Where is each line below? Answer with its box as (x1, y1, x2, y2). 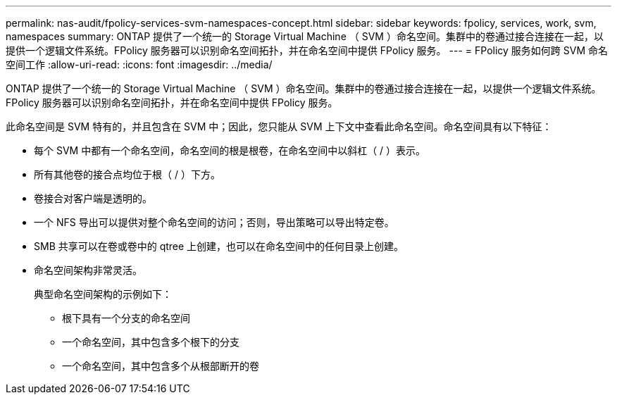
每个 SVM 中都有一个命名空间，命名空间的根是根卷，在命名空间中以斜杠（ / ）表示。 (34, 144, 426, 156)
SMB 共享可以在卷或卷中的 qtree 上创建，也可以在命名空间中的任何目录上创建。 (34, 240, 404, 252)
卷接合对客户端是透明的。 (34, 192, 152, 204)
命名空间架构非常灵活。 (34, 264, 142, 276)
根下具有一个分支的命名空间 (62, 312, 190, 324)
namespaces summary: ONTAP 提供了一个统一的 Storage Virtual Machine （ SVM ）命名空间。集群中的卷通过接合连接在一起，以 (6, 30, 604, 42)
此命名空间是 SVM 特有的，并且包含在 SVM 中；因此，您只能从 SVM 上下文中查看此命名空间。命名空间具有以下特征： (6, 120, 552, 132)
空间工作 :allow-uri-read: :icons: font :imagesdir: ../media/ (6, 58, 273, 70)
